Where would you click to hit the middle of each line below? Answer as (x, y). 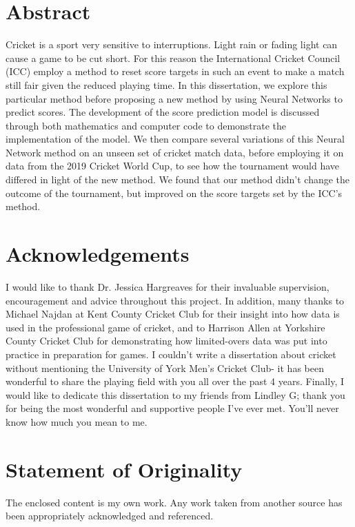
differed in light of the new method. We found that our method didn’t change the (178, 179)
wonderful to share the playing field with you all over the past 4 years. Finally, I (175, 381)
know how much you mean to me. (77, 421)
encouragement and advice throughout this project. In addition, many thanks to (175, 300)
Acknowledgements (98, 254)
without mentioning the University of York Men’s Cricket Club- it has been (165, 368)
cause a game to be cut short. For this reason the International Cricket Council (173, 58)
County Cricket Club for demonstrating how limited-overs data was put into (166, 341)
